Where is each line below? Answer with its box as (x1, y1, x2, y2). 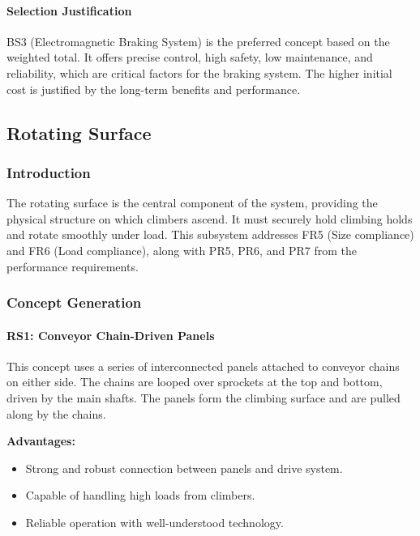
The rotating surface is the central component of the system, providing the (6, 194, 378, 211)
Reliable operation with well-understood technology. (25, 513, 284, 530)
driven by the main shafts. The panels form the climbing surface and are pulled (6, 389, 401, 406)
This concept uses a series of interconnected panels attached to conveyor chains (6, 357, 400, 374)
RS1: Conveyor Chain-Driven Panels (6, 326, 215, 343)
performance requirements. (6, 257, 139, 274)
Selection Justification (6, 2, 132, 19)
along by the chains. (6, 405, 106, 422)
